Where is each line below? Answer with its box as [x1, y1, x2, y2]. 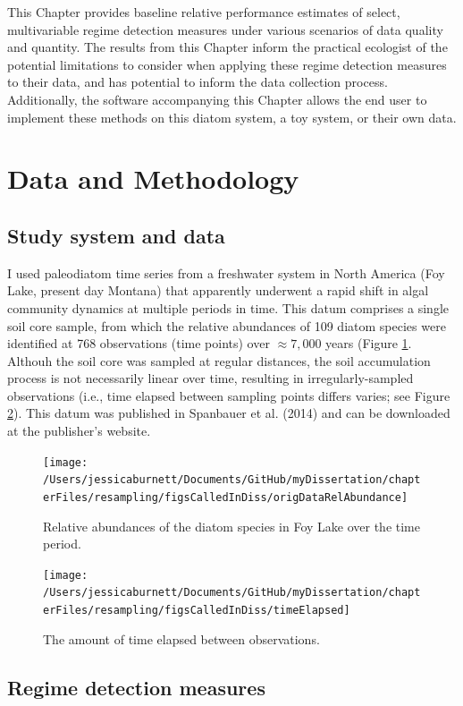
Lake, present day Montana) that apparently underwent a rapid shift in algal [7, 281, 429, 300]
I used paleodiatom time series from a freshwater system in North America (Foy [7, 263, 445, 282]
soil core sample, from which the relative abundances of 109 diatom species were [7, 316, 446, 335]
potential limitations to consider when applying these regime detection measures [7, 55, 447, 73]
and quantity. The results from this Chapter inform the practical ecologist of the [7, 38, 448, 56]
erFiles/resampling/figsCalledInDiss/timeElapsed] [43, 604, 350, 617]
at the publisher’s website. [7, 421, 151, 440]
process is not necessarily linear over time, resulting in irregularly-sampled [7, 369, 414, 387]
